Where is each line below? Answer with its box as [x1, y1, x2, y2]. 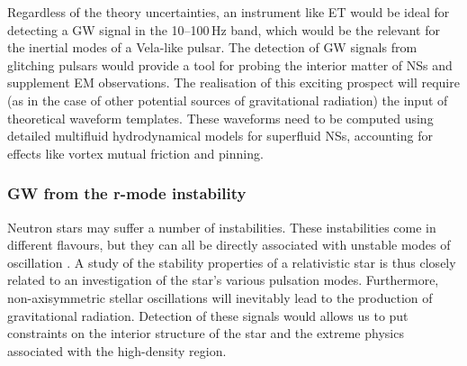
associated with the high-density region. [7, 341, 227, 360]
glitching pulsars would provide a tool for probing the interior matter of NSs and [7, 55, 453, 74]
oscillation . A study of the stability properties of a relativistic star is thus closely [7, 252, 456, 271]
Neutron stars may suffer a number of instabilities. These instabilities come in [7, 217, 436, 236]
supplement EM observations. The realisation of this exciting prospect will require [7, 73, 460, 92]
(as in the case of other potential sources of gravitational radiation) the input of [7, 90, 448, 109]
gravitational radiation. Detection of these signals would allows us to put [7, 306, 409, 325]
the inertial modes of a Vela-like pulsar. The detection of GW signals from [7, 38, 418, 57]
